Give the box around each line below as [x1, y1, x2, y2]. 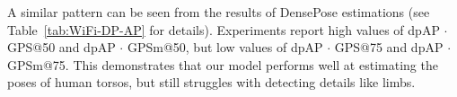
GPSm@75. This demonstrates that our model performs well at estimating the [7, 55, 438, 74]
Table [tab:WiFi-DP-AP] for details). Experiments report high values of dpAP [7, 20, 440, 39]
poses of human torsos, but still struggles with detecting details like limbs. [7, 73, 416, 92]
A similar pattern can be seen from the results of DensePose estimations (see [7, 3, 430, 21]
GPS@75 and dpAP [334, 38, 444, 57]
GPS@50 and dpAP [7, 38, 116, 57]
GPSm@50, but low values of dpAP [127, 38, 323, 57]
